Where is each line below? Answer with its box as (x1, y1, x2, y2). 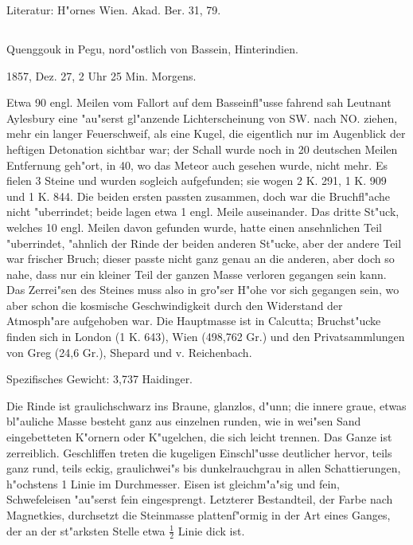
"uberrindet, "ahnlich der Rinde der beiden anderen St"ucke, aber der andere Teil (6, 234, 402, 251)
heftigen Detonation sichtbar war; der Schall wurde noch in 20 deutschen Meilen (6, 140, 398, 157)
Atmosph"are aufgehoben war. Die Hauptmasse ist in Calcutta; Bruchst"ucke (6, 312, 381, 329)
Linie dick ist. (177, 522, 245, 539)
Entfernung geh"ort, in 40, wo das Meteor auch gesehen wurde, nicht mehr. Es (6, 156, 388, 173)
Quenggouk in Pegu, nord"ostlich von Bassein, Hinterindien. (6, 40, 298, 57)
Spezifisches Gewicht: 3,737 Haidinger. (6, 371, 193, 387)
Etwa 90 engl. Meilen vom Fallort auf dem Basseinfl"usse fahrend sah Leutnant (6, 94, 392, 111)
